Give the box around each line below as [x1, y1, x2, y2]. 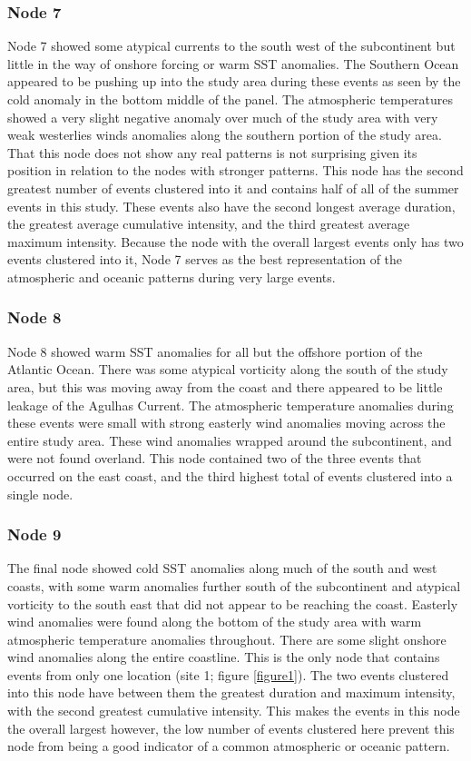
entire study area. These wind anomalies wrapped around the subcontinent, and [7, 430, 452, 450]
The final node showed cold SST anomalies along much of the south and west [7, 558, 437, 578]
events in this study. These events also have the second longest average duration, [7, 196, 456, 215]
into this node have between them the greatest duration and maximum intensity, [7, 683, 456, 702]
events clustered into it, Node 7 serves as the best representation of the [7, 250, 403, 269]
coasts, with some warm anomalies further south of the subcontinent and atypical [7, 576, 461, 595]
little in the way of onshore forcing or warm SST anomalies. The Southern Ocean [7, 54, 459, 73]
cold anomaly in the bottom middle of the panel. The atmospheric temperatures [7, 90, 454, 108]
